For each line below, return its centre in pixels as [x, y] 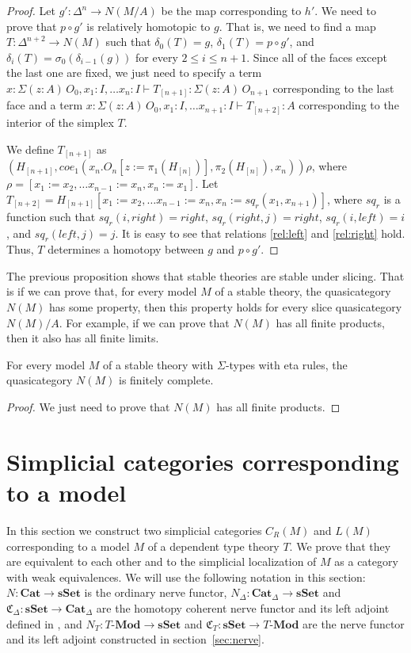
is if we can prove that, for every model [102, 291]
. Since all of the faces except [317, 57]
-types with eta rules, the [286, 364]
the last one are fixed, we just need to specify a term [134, 73]
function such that [51, 216]
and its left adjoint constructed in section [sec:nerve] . [135, 639]
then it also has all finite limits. [83, 338]
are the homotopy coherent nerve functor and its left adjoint [243, 607]
